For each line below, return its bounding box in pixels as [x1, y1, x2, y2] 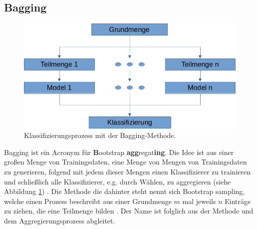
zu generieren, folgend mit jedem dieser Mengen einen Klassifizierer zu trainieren [4, 166, 251, 176]
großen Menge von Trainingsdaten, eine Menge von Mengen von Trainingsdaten [4, 156, 247, 167]
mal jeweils [182, 195, 216, 206]
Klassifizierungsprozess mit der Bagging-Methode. [24, 130, 176, 140]
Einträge [225, 195, 251, 206]
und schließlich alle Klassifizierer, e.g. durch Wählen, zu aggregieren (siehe [4, 176, 231, 186]
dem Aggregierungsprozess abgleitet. [4, 215, 115, 225]
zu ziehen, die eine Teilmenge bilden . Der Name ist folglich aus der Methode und [4, 205, 254, 216]
